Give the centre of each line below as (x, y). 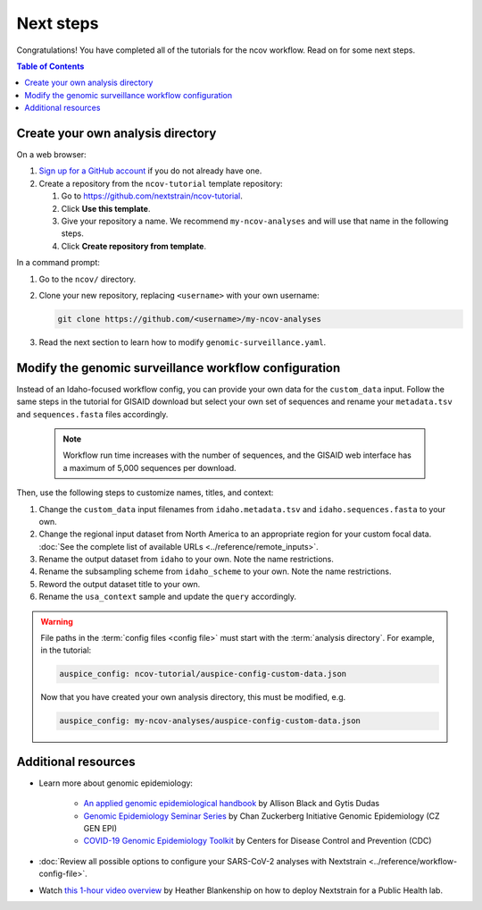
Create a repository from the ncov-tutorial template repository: (161, 183)
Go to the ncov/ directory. (87, 279)
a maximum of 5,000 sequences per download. (150, 468)
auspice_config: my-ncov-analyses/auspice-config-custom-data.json (210, 721)
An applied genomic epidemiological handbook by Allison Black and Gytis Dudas (231, 804)
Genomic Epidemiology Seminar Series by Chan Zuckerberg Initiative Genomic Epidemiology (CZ (262, 816)
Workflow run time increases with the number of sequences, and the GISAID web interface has (237, 455)
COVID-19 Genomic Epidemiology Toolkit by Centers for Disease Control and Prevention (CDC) (258, 841)
